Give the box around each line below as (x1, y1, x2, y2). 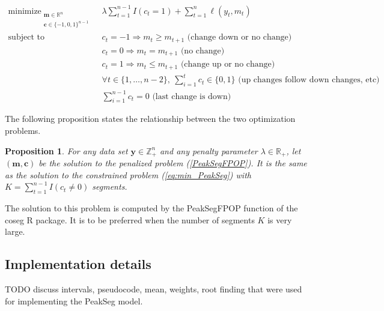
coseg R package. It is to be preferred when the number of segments (5, 213, 255, 226)
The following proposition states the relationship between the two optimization (5, 112, 296, 125)
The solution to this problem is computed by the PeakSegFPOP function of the (5, 202, 298, 214)
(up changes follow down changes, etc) (238, 76, 380, 85)
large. (5, 225, 25, 238)
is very (267, 213, 292, 226)
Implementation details (5, 255, 151, 273)
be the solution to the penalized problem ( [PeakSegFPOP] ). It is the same (38, 157, 307, 169)
